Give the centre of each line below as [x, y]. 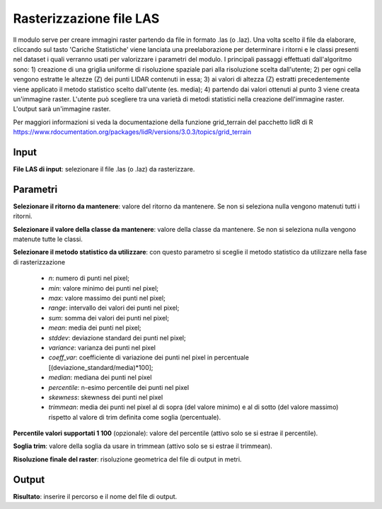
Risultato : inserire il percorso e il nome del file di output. [95, 496]
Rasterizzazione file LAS [86, 18]
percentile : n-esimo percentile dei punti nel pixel [119, 387]
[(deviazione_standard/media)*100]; [101, 367]
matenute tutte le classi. [48, 239]
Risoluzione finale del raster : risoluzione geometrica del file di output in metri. [127, 459]
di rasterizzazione [39, 262]
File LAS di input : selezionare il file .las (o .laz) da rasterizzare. [104, 169]
